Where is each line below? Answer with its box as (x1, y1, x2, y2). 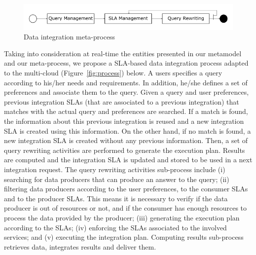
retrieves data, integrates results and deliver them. (4, 241, 156, 252)
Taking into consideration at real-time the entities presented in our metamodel (4, 48, 242, 58)
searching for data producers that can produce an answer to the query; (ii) (4, 174, 229, 184)
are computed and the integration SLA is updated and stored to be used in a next (4, 154, 253, 165)
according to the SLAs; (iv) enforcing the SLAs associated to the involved (4, 222, 227, 232)
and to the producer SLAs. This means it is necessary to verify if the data (4, 193, 228, 203)
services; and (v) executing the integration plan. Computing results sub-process (4, 232, 244, 242)
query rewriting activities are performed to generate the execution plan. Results (4, 145, 245, 155)
